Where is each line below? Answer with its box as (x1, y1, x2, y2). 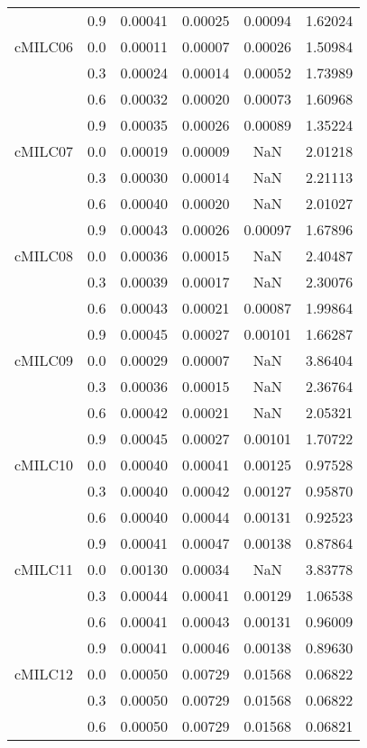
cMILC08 (14, 245, 74, 266)
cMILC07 (14, 141, 74, 161)
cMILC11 (14, 559, 74, 579)
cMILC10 (14, 454, 74, 475)
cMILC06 (14, 36, 74, 57)
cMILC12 (14, 663, 74, 684)
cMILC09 (14, 350, 74, 370)
